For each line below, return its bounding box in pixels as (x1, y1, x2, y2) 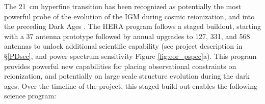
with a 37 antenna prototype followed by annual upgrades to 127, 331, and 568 (4, 30, 250, 41)
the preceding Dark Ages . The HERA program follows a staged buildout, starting (4, 21, 261, 31)
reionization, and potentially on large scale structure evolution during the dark (4, 71, 250, 81)
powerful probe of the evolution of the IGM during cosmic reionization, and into (4, 11, 255, 21)
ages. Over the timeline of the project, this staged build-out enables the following (4, 80, 257, 91)
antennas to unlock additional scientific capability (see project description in (4, 41, 243, 51)
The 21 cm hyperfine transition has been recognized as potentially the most (4, 1, 242, 11)
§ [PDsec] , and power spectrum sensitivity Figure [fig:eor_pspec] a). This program (4, 50, 257, 61)
